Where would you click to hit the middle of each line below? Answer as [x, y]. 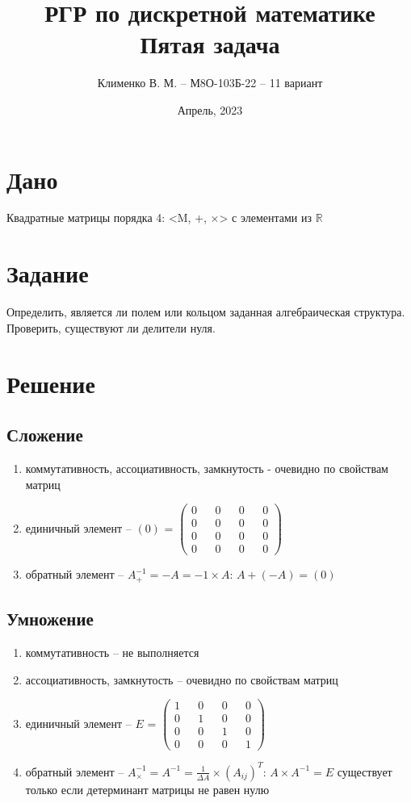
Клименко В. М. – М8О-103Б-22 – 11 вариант [210, 83]
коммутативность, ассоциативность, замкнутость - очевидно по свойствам [207, 468]
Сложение [45, 435]
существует [365, 771]
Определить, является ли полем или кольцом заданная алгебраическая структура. [206, 312]
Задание [48, 273]
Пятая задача [210, 44]
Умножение [50, 619]
